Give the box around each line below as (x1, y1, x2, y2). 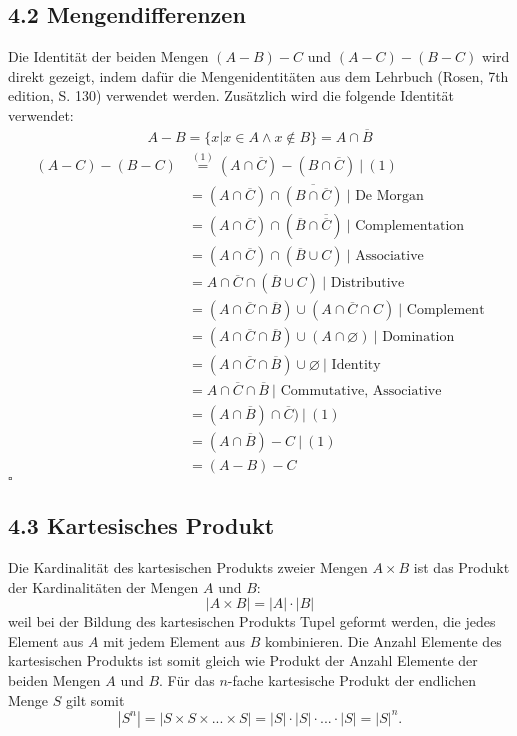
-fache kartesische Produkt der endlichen (227, 670, 476, 691)
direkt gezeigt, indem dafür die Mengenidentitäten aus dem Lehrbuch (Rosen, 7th (8, 65, 509, 86)
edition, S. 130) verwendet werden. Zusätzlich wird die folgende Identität (8, 85, 454, 106)
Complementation (355, 219, 465, 234)
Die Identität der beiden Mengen (8, 46, 209, 67)
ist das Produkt (413, 557, 510, 578)
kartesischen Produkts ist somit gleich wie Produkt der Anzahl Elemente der (8, 650, 478, 671)
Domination (382, 330, 455, 345)
